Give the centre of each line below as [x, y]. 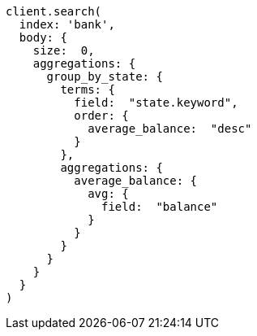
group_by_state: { [105, 76]
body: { [43, 37]
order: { [101, 116]
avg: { [108, 194]
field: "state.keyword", [156, 103]
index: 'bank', [67, 24]
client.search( [54, 11]
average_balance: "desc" [170, 129]
